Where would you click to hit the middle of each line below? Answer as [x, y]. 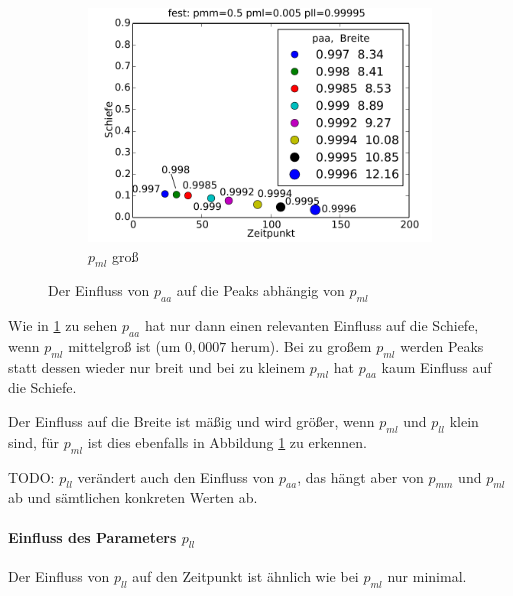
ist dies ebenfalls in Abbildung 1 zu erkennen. [227, 441]
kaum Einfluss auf [436, 366]
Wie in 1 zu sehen [63, 325]
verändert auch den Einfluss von [176, 476]
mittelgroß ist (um [124, 345]
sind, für [34, 441]
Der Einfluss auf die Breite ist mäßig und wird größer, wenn [191, 421]
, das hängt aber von [360, 476]
